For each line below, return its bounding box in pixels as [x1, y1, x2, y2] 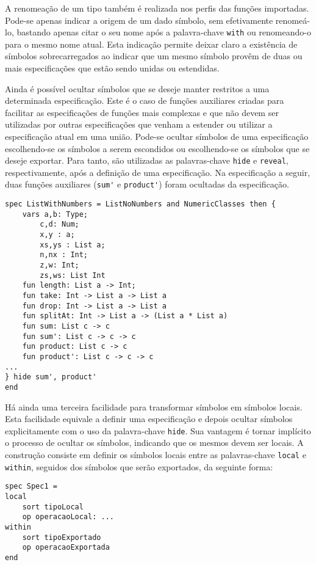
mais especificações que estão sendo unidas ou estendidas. [5, 62, 220, 75]
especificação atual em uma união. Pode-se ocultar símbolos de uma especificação [5, 130, 309, 142]
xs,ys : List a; [40, 240, 106, 249]
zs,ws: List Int [40, 271, 106, 280]
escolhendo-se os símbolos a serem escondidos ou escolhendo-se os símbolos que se [5, 142, 310, 155]
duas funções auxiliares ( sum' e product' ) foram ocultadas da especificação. [5, 178, 289, 191]
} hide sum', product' [5, 373, 97, 382]
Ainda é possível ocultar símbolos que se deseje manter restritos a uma [5, 82, 270, 95]
